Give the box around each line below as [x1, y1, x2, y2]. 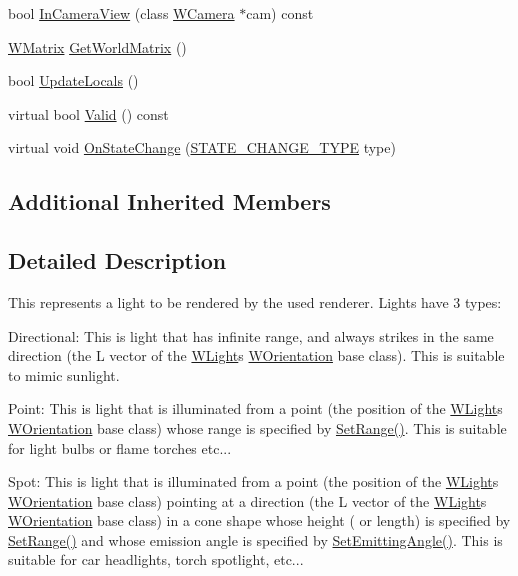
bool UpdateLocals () [8, 70, 139, 91]
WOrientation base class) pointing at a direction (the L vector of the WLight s [8, 490, 487, 511]
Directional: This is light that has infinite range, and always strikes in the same [8, 325, 494, 346]
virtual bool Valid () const [8, 103, 169, 124]
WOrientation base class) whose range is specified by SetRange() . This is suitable [8, 417, 507, 438]
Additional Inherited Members [8, 186, 331, 217]
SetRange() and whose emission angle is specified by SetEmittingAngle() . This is [8, 529, 503, 550]
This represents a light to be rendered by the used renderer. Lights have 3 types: [8, 291, 502, 312]
